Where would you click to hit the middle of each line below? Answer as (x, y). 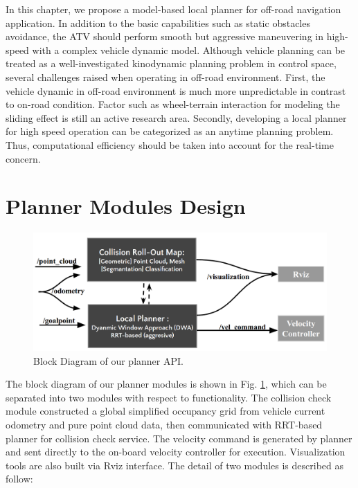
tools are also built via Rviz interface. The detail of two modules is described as (175, 465)
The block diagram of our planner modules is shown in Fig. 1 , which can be (166, 384)
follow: (19, 479)
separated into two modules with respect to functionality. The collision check (169, 397)
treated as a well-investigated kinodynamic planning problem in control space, (171, 63)
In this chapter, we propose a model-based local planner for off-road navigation (173, 9)
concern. (23, 158)
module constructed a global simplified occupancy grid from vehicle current (165, 411)
